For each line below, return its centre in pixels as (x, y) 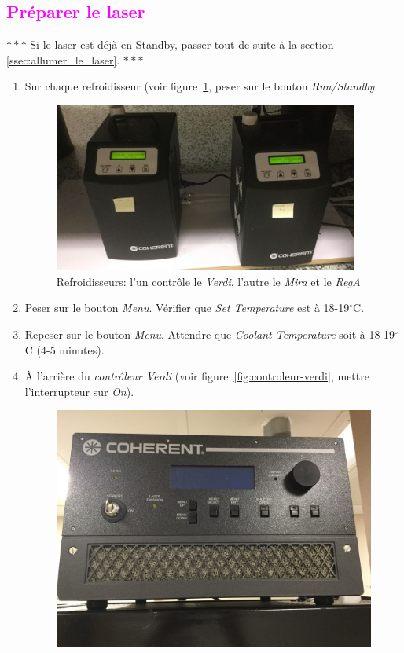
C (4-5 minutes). (64, 349)
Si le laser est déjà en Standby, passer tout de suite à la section (182, 44)
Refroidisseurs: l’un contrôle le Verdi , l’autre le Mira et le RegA (208, 281)
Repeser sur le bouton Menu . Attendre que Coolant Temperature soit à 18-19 (210, 334)
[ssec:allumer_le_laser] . (63, 59)
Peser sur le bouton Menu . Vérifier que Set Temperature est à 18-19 (187, 308)
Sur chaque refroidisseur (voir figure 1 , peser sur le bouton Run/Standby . (201, 86)
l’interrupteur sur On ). (79, 391)
